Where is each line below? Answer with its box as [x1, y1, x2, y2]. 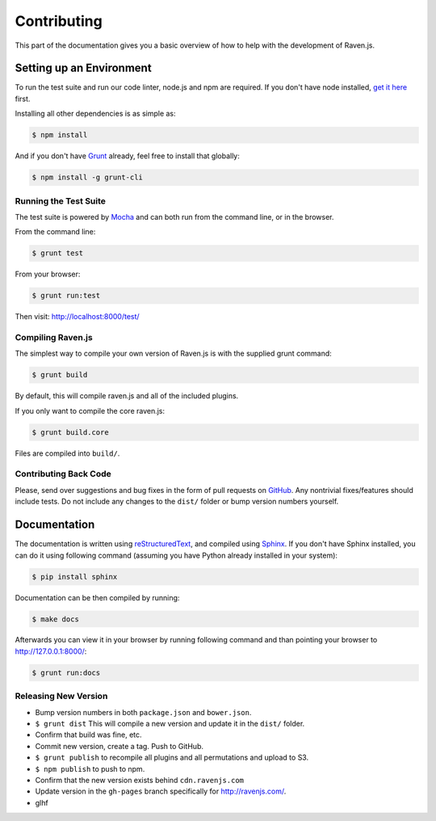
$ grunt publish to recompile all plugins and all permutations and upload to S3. [35, 752, 309, 763]
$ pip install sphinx [31, 572, 118, 581]
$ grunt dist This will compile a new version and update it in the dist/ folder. [35, 718, 305, 728]
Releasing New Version [15, 691, 108, 702]
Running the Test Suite [15, 195, 107, 206]
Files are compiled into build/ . [15, 448, 120, 458]
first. [15, 94, 31, 103]
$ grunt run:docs [31, 667, 101, 677]
